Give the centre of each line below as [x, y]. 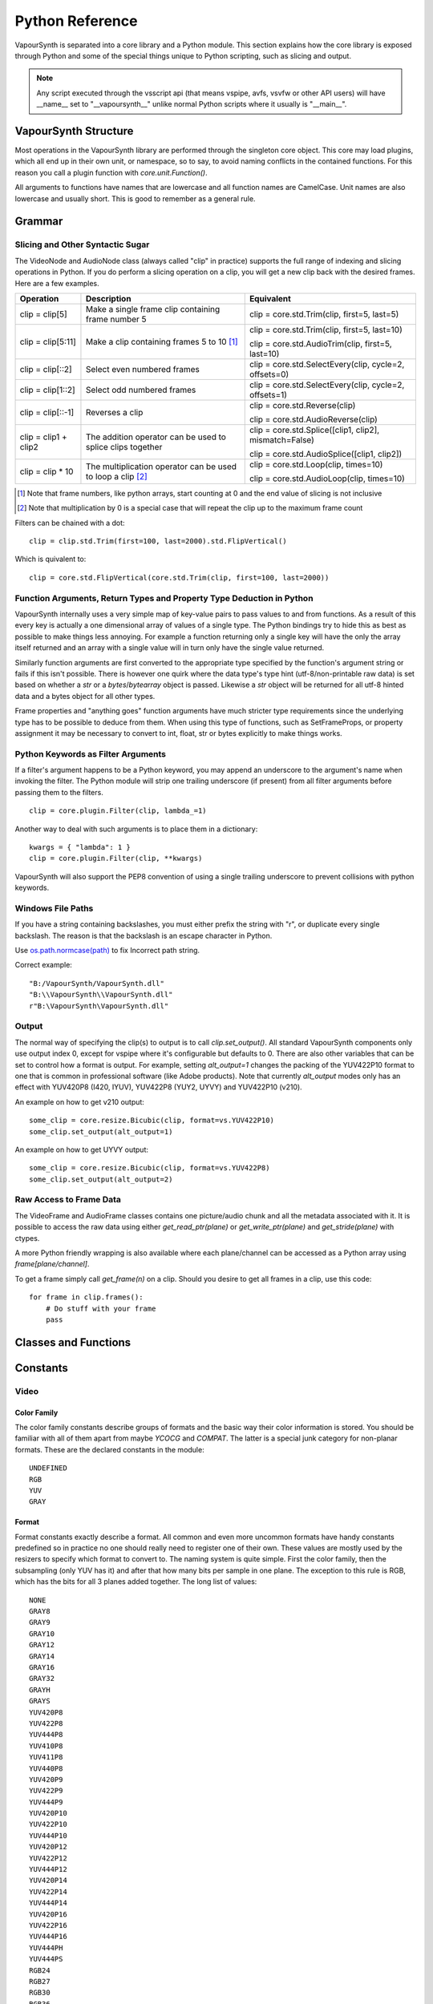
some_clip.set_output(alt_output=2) [101, 1179]
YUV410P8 [46, 1746]
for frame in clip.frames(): [86, 1297]
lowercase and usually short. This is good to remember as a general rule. [135, 198]
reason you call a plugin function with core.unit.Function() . [111, 172]
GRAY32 [42, 1679]
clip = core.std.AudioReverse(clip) [314, 419]
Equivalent [270, 298]
